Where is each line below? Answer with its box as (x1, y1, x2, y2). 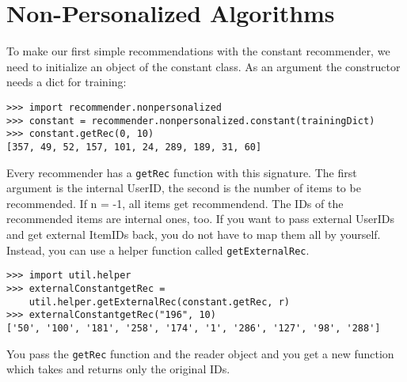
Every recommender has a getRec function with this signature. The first (6, 164, 357, 180)
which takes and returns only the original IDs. (6, 361, 230, 377)
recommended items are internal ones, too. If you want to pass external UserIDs (6, 210, 395, 227)
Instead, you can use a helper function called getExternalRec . (6, 241, 310, 258)
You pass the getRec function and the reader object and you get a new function (6, 345, 394, 361)
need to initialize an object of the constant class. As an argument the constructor (6, 58, 401, 74)
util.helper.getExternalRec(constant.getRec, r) (29, 296, 290, 308)
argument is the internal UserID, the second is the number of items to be (6, 180, 361, 196)
